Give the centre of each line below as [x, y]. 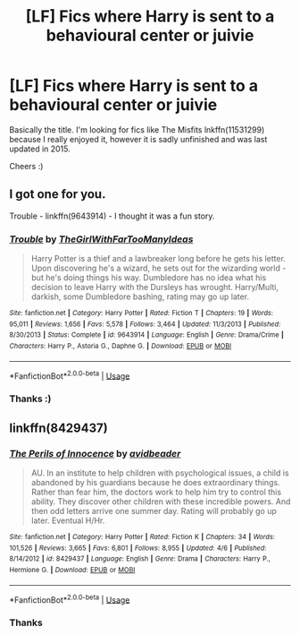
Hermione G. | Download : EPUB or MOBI [72, 570]
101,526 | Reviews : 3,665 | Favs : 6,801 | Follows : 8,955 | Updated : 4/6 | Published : [138, 548]
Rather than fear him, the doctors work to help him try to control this [156, 492]
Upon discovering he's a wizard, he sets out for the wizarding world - [158, 268]
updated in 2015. [40, 149]
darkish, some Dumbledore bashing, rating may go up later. [140, 296]
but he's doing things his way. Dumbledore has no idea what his [149, 278]
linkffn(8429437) [59, 428]
